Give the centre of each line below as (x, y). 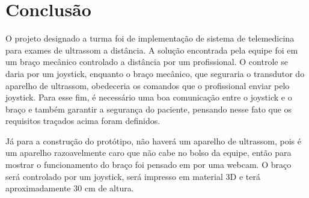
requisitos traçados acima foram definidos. (83, 121)
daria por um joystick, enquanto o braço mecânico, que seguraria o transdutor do (155, 73)
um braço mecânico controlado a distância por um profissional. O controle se (147, 62)
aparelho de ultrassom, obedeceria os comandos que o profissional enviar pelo (148, 85)
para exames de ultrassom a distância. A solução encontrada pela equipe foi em (152, 50)
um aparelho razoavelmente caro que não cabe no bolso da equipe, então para (148, 153)
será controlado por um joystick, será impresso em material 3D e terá (133, 176)
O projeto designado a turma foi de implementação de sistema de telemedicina (150, 38)
